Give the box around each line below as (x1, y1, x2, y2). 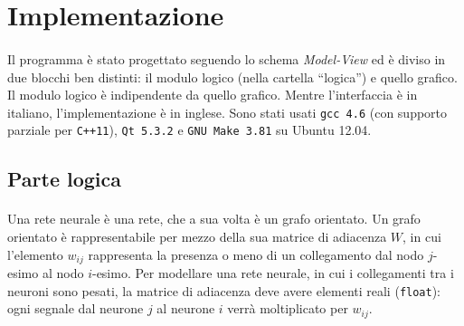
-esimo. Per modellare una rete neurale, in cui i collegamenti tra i (91, 264, 454, 283)
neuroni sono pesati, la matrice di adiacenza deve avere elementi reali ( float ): (7, 281, 441, 300)
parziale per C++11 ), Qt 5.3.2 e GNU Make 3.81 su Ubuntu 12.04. (7, 120, 372, 139)
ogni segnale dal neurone (7, 299, 144, 318)
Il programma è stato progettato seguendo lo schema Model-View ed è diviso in (7, 49, 446, 68)
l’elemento (7, 244, 63, 264)
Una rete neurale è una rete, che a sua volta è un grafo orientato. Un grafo (7, 209, 421, 228)
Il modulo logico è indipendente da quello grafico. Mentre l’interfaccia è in (7, 85, 418, 104)
